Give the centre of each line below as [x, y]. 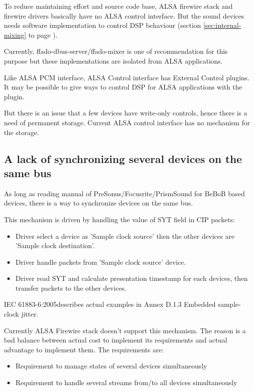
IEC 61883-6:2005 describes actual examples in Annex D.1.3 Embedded [110, 304]
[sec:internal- [222, 25]
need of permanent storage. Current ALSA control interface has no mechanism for [127, 122]
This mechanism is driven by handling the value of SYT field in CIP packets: [119, 219]
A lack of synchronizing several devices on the [123, 158]
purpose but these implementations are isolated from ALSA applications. [113, 60]
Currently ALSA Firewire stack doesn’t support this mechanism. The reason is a [125, 330]
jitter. [30, 314]
